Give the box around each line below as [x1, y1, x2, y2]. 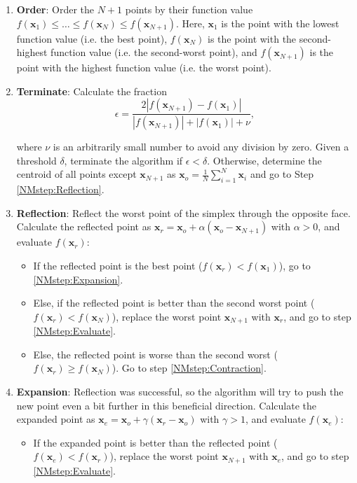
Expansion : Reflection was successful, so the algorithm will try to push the [16, 384, 344, 399]
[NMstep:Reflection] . [16, 182, 105, 197]
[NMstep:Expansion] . [33, 272, 123, 286]
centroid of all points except [16, 167, 137, 181]
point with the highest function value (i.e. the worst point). [16, 60, 271, 75]
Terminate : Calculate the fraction [16, 83, 167, 98]
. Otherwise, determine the [207, 153, 322, 167]
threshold [16, 153, 57, 167]
